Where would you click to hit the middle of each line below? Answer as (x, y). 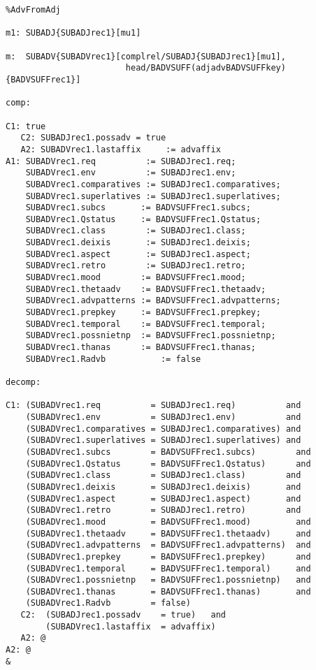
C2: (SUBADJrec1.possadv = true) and (123, 615)
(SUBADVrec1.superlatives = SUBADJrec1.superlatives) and (163, 440)
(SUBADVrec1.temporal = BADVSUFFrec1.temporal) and (168, 568)
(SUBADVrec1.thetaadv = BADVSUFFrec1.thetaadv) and (168, 533)
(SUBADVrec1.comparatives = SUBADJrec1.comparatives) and (163, 429)
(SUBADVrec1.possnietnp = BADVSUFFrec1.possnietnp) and (168, 580)
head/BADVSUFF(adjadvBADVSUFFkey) (206, 68)
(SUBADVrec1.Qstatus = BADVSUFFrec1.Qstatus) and (168, 464)
